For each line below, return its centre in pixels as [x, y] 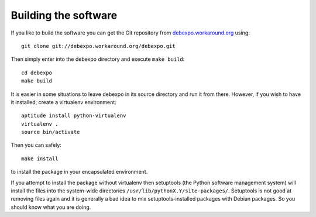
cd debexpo [37, 73]
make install [40, 159]
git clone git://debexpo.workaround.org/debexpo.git [98, 46]
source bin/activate [51, 132]
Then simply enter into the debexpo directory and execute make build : [98, 59]
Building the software [64, 15]
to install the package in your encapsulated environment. [79, 172]
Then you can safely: [36, 145]
